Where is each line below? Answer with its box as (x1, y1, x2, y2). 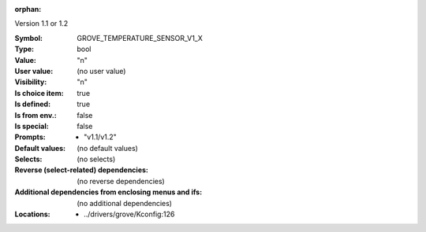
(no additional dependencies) (77, 198, 173, 208)
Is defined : (14, 99, 51, 109)
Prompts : (14, 132, 47, 142)
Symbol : (14, 33, 43, 42)
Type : (14, 44, 35, 54)
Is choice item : (14, 88, 64, 98)
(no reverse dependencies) (77, 176, 165, 186)
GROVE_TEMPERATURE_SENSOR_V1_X (77, 33, 203, 42)
